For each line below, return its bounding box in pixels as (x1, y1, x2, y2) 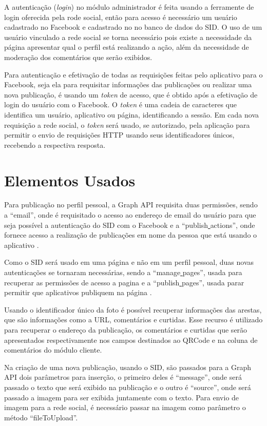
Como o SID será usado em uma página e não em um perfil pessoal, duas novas (4, 257, 254, 267)
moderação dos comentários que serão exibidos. (4, 51, 152, 62)
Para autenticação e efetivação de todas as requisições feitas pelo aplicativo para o (4, 69, 263, 80)
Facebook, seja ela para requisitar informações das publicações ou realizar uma (4, 79, 252, 90)
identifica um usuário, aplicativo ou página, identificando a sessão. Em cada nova (4, 109, 259, 120)
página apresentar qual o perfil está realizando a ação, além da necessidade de (4, 42, 249, 52)
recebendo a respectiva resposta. (4, 139, 106, 150)
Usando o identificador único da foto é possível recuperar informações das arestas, (4, 304, 262, 315)
